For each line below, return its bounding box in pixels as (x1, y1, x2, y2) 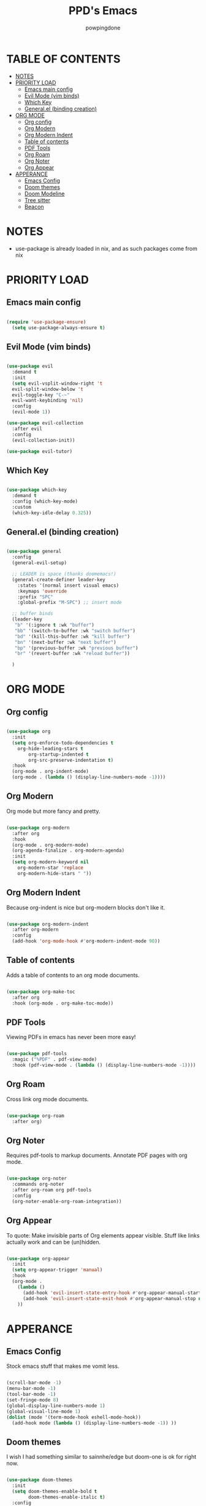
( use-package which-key (6, 487, 67, 493)
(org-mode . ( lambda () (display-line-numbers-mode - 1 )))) (12, 774, 166, 780)
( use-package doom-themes (6, 1477, 72, 1483)
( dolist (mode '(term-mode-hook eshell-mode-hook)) (6, 1414, 141, 1420)
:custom (12, 504, 32, 510)
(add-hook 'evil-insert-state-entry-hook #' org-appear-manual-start (22, 1290, 202, 1296)
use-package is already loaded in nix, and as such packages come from (15, 245, 197, 252)
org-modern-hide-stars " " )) (17, 870, 92, 876)
